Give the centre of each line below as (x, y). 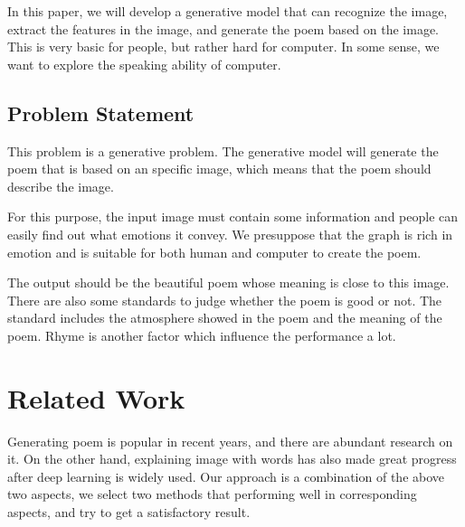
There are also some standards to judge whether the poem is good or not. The (225, 300)
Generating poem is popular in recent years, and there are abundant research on (230, 441)
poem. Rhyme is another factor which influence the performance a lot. (202, 335)
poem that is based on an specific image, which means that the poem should (219, 169)
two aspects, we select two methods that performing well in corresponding (212, 494)
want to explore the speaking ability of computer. (144, 64)
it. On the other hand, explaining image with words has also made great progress (232, 459)
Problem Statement (101, 113)
